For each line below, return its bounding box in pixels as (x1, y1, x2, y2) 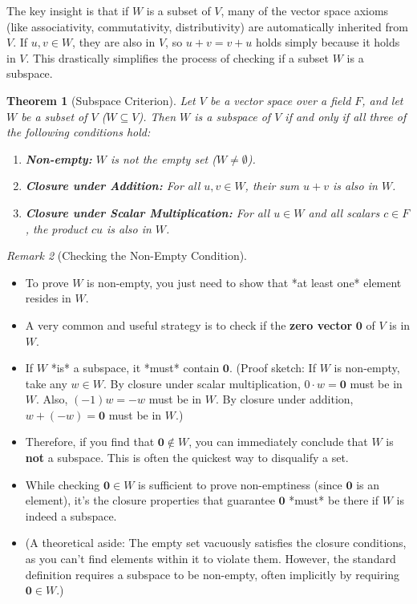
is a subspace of (194, 107, 271, 124)
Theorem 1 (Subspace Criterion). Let (6, 91, 196, 108)
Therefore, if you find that (25, 433, 155, 450)
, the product (25, 220, 87, 237)
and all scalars (308, 204, 380, 221)
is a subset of (146, 2, 211, 18)
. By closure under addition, (216, 391, 354, 407)
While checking (25, 476, 100, 493)
